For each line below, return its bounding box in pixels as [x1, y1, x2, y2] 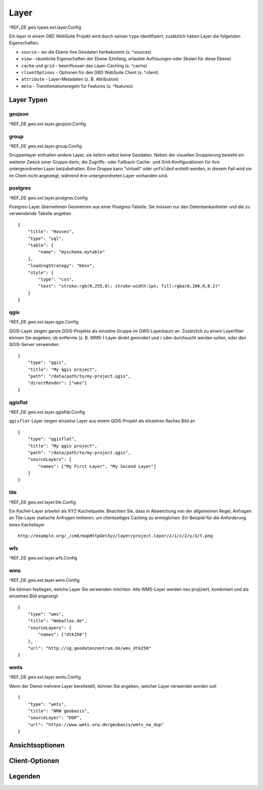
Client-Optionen [9, 757, 59, 765]
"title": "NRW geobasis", [27, 708, 90, 714]
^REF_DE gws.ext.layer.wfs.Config [9, 555, 77, 561]
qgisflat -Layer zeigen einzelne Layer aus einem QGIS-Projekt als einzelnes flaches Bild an [9, 418, 195, 424]
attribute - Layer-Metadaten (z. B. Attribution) [21, 76, 119, 82]
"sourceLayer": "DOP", [27, 715, 82, 721]
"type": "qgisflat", [27, 436, 77, 442]
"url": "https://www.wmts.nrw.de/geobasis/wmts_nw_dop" [27, 722, 164, 727]
